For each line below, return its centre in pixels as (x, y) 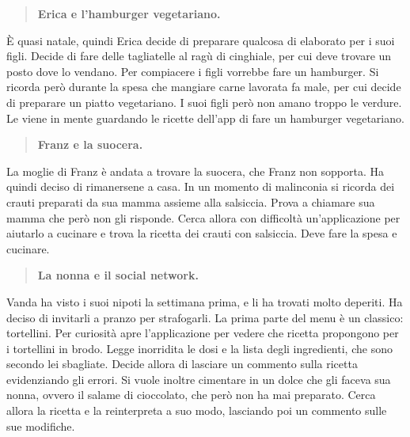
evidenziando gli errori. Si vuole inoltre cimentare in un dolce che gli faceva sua (199, 379)
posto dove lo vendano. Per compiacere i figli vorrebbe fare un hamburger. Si (193, 71)
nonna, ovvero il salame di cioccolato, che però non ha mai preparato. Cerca (191, 395)
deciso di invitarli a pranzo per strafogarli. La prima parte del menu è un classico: (205, 317)
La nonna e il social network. (118, 275)
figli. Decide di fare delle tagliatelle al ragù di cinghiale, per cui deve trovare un (199, 56)
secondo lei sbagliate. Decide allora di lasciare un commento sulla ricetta (182, 364)
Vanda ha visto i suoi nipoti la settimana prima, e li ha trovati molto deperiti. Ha (205, 301)
